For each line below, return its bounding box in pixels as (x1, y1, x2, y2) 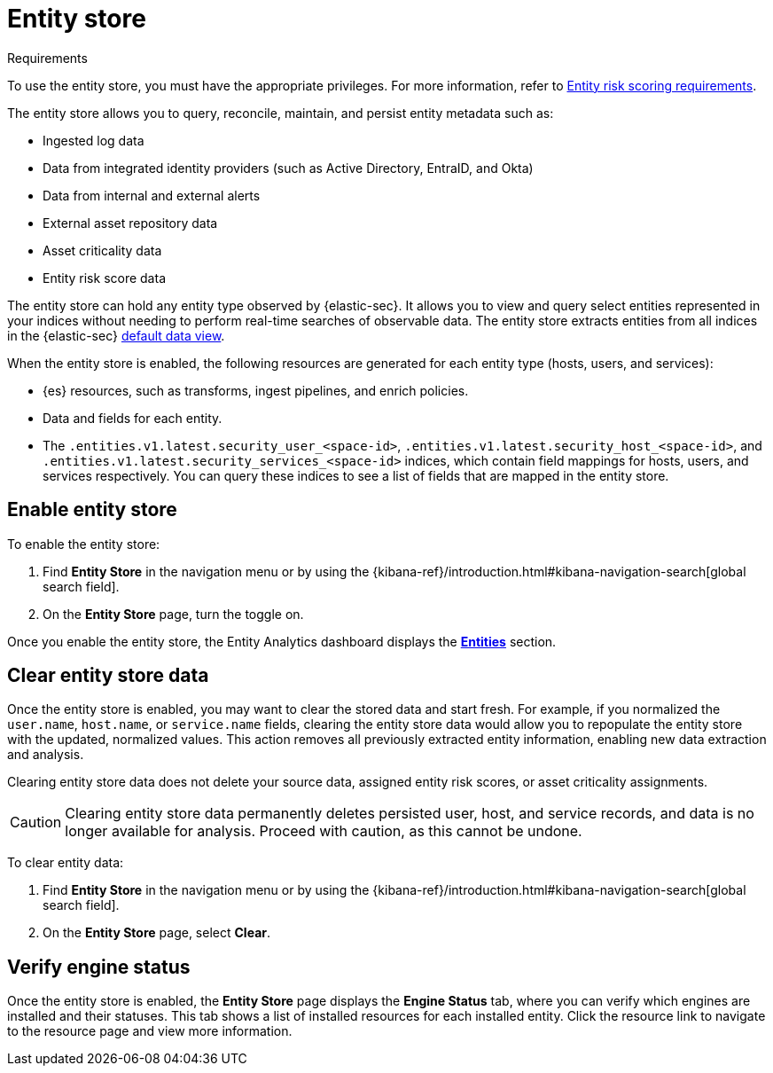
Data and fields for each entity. (43, 410, 223, 426)
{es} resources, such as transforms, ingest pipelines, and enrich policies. (43, 382, 469, 398)
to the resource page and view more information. (7, 1023, 293, 1039)
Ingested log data (43, 132, 144, 148)
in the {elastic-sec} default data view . (7, 327, 225, 343)
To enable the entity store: (7, 536, 160, 552)
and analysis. (7, 747, 84, 763)
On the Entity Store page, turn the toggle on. (43, 606, 304, 622)
